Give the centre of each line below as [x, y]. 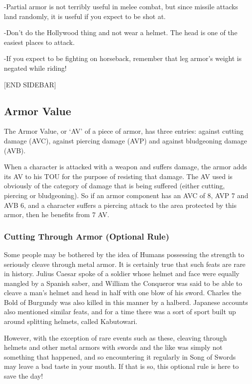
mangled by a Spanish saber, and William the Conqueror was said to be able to [123, 283]
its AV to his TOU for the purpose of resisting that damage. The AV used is [118, 176]
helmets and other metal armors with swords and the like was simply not [113, 347]
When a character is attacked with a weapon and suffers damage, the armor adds [126, 167]
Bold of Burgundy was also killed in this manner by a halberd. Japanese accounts [126, 302]
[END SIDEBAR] [30, 84]
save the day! [23, 376]
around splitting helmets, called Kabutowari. [71, 321]
